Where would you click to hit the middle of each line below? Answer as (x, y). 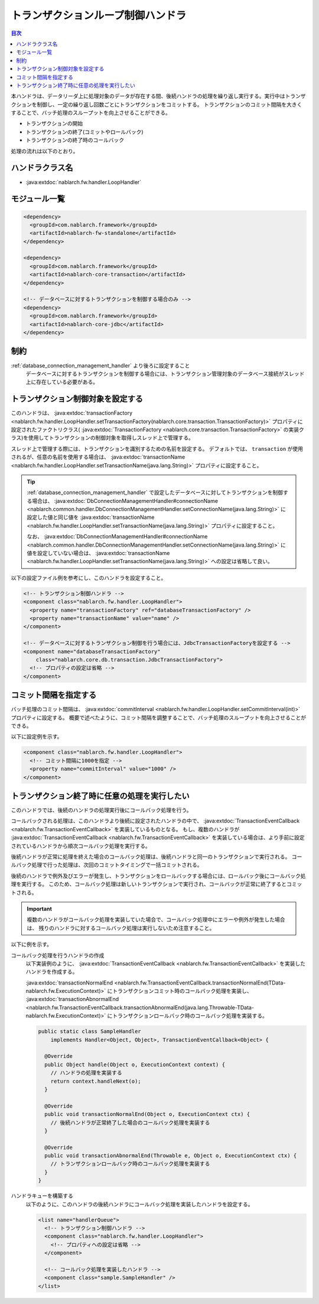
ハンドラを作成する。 (52, 972)
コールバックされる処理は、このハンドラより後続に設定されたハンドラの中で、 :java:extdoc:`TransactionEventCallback (155, 821)
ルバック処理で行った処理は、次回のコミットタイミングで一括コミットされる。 (107, 865)
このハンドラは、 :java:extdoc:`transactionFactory (72, 413)
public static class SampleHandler (89, 1032)
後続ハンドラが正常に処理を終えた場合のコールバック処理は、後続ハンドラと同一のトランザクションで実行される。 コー (157, 857)
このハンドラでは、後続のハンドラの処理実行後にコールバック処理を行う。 (101, 810)
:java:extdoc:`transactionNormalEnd (69, 983)
